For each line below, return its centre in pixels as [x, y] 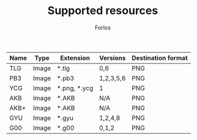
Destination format [159, 57]
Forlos [103, 28]
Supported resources [103, 11]
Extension [75, 57]
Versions [112, 57]
